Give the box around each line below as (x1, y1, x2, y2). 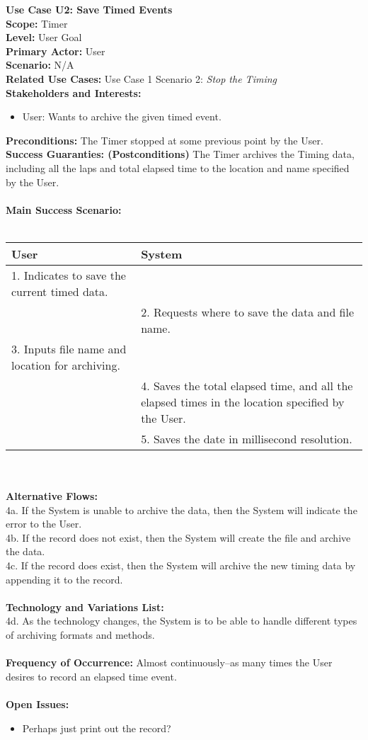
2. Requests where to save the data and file (141, 303, 355, 320)
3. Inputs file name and (11, 340, 127, 357)
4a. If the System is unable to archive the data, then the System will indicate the (6, 502, 357, 517)
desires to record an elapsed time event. (6, 668, 177, 683)
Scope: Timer (6, 16, 68, 30)
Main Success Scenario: (6, 202, 122, 217)
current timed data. (11, 283, 108, 300)
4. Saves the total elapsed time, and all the (141, 377, 353, 394)
